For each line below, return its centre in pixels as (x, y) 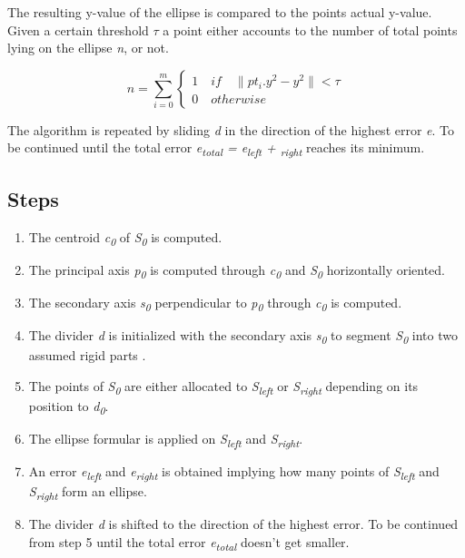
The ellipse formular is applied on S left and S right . (166, 440)
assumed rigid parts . (87, 355)
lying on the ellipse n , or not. (88, 48)
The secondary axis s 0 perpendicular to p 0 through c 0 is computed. (215, 303)
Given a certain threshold (78, 29)
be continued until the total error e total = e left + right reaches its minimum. (216, 149)
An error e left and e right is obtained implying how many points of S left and (234, 472)
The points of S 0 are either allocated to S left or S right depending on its (223, 387)
